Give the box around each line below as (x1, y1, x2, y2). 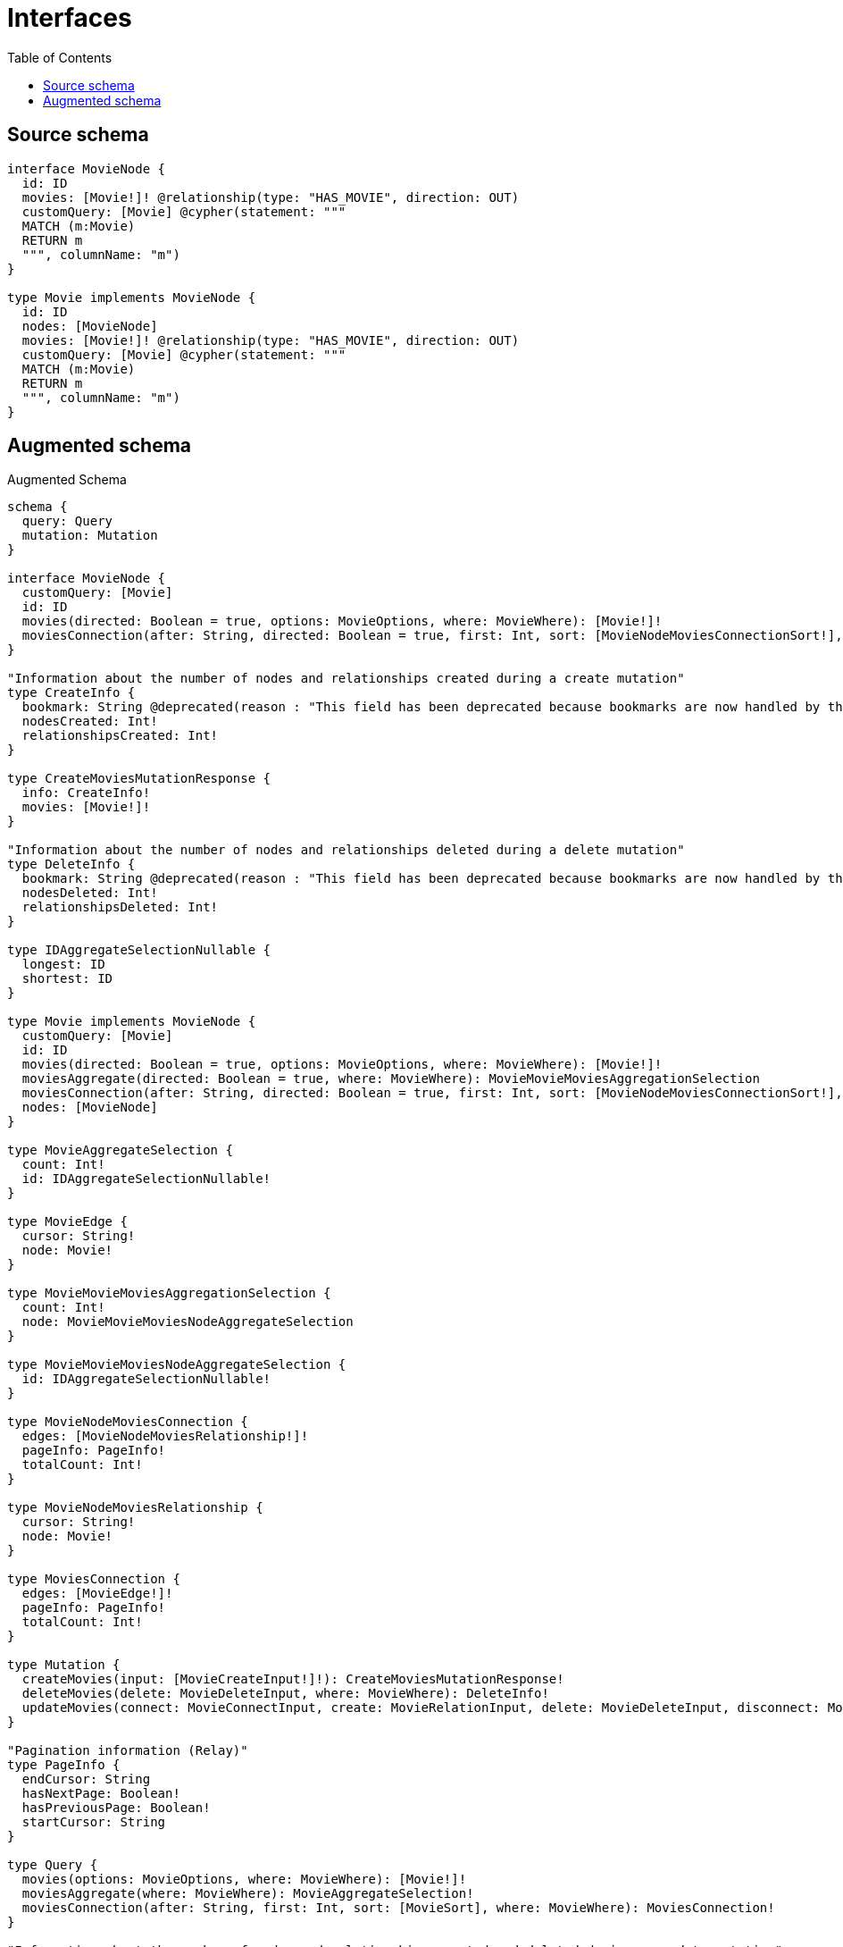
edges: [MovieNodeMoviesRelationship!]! (21, 1429, 309, 1444)
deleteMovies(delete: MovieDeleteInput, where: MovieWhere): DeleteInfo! (21, 1686, 549, 1701)
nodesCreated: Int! (21, 714, 158, 729)
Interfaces (7, 3, 132, 33)
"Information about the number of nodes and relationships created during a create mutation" (7, 671, 685, 686)
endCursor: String (21, 1772, 151, 1787)
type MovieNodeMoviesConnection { (7, 1414, 248, 1430)
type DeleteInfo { (7, 857, 136, 872)
